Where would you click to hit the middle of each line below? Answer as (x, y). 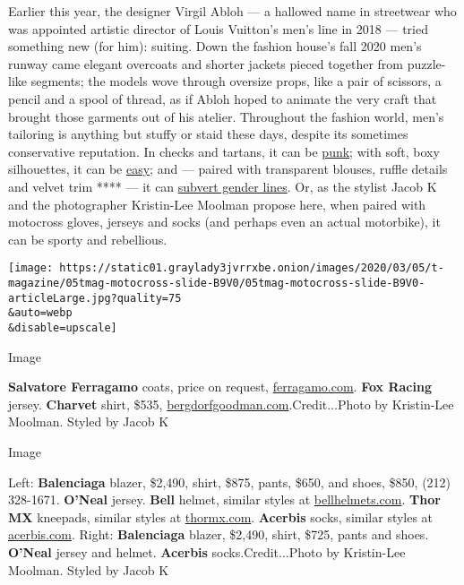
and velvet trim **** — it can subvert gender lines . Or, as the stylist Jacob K (223, 186)
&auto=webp (40, 313)
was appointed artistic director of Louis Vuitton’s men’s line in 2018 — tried (218, 28)
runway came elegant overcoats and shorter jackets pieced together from (206, 63)
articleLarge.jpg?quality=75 (95, 298)
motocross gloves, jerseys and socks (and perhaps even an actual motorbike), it (224, 222)
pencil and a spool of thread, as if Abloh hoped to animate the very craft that (223, 98)
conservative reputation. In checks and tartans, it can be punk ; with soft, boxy (224, 151)
